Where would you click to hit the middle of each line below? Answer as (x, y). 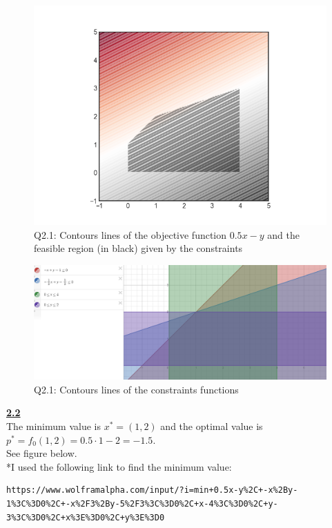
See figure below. (42, 453)
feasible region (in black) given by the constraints (138, 248)
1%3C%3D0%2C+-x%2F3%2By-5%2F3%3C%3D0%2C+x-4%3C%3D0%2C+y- (142, 503)
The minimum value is (53, 426)
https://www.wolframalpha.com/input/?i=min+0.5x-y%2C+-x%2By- (152, 490)
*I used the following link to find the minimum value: (119, 466)
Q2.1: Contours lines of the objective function (130, 234)
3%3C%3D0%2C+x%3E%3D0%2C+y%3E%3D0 (86, 517)
